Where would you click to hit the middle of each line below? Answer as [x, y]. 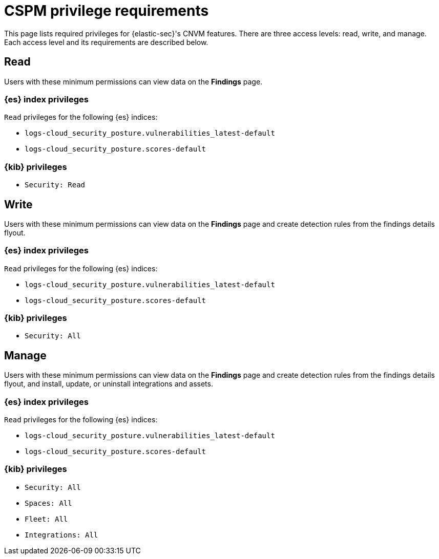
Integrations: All [61, 535]
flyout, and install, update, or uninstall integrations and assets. [109, 384]
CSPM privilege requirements [107, 11]
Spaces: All [48, 503]
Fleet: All [46, 519]
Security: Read [55, 185]
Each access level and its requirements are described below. [106, 42]
